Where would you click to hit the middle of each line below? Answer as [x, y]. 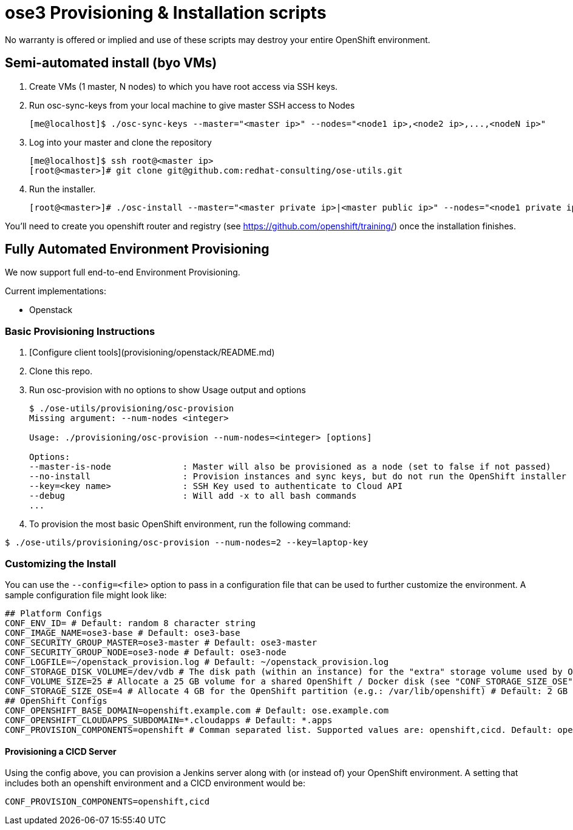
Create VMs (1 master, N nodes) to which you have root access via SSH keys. [184, 86]
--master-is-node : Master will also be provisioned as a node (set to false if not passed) [290, 467]
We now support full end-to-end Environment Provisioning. [123, 272]
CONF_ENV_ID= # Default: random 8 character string [131, 623]
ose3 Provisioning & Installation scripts [166, 13]
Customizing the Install [61, 563]
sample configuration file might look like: [86, 595]
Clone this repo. [61, 371]
